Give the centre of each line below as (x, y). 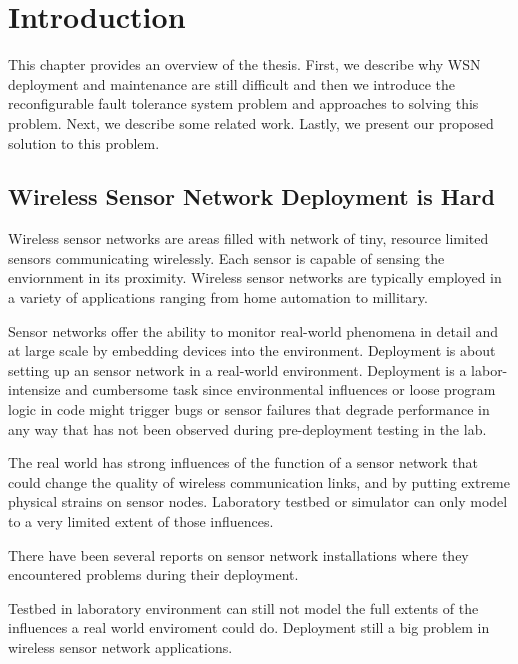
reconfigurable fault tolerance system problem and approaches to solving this (243, 103)
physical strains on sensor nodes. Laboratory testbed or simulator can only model (258, 501)
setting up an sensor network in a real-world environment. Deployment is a (237, 369)
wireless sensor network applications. (120, 646)
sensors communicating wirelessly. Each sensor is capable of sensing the (226, 257)
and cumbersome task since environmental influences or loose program (280, 389)
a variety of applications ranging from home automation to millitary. (218, 297)
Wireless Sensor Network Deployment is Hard (251, 196)
